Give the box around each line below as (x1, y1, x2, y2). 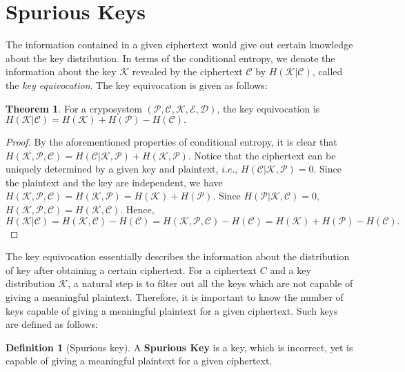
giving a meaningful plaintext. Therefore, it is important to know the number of (6, 290, 344, 304)
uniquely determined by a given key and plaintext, (6, 161, 219, 176)
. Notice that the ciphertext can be (188, 148, 336, 162)
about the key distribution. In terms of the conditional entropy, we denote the (6, 50, 335, 65)
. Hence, (120, 202, 155, 217)
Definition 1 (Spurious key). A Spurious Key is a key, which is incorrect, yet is (6, 340, 353, 354)
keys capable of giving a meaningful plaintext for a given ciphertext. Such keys (6, 303, 338, 317)
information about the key (6, 64, 117, 79)
